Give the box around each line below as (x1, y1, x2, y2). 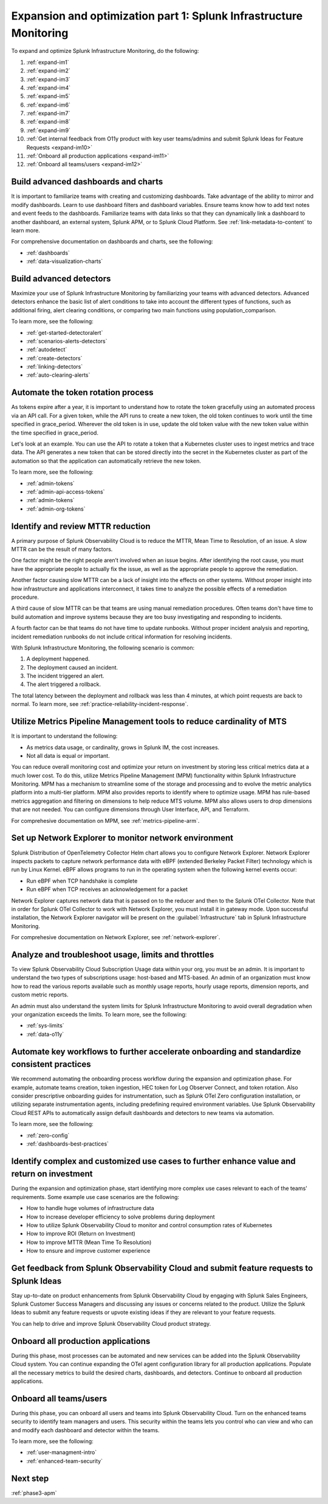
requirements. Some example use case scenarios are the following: (11, 1193, 179, 1200)
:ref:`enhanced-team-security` (26, 1457, 103, 1464)
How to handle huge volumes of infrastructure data (26, 1205, 154, 1212)
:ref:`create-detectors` (26, 354, 83, 362)
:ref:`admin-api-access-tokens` (26, 488, 105, 495)
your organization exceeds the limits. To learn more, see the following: (11, 1010, 187, 1018)
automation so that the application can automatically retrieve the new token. (11, 457, 202, 464)
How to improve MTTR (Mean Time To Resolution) (26, 1239, 152, 1246)
